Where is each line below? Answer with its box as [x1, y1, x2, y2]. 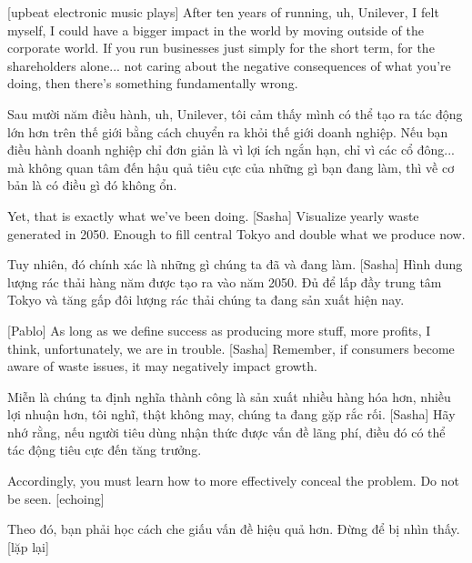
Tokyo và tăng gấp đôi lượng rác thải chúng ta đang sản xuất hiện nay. [7, 290, 405, 309]
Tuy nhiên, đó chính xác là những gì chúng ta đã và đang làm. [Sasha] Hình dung [7, 255, 463, 274]
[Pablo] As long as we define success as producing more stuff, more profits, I [7, 320, 431, 339]
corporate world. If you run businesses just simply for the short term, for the [7, 38, 435, 57]
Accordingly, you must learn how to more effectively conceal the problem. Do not [7, 471, 459, 490]
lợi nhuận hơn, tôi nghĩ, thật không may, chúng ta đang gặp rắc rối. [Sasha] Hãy [7, 405, 456, 424]
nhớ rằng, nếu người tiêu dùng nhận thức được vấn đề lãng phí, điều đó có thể [7, 422, 446, 441]
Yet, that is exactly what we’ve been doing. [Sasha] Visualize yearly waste [7, 206, 419, 225]
